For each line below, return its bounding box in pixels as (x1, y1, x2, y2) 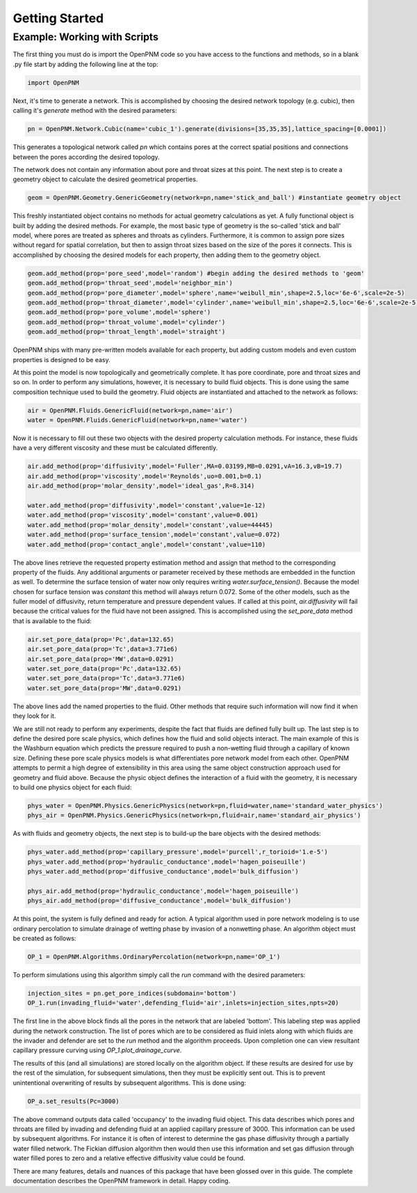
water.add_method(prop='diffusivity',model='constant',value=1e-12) (27, 501, 266, 509)
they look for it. (13, 712, 56, 720)
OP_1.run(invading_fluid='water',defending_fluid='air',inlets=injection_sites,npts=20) (27, 999, 340, 1007)
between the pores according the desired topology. (13, 153, 160, 161)
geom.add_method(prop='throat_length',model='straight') (27, 328, 226, 336)
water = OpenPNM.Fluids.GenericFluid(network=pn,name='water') (27, 416, 248, 424)
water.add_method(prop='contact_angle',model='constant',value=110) (27, 540, 266, 548)
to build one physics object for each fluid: (13, 783, 132, 791)
